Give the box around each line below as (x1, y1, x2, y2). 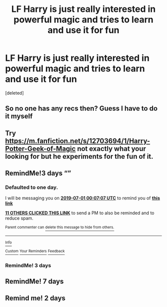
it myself (5, 112, 33, 121)
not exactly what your (77, 144, 146, 153)
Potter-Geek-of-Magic (5, 144, 76, 153)
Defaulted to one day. (5, 184, 58, 191)
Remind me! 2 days (5, 294, 66, 303)
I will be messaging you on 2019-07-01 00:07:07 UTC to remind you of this (5, 195, 160, 201)
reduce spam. (5, 215, 34, 221)
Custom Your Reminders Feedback (5, 249, 65, 254)
